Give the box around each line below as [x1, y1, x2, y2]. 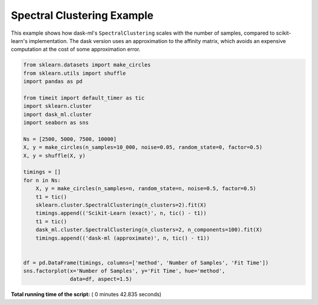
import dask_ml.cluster [23, 111, 92, 118]
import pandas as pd [23, 78, 82, 85]
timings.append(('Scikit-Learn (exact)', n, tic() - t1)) [35, 210, 207, 217]
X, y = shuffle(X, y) [23, 152, 86, 159]
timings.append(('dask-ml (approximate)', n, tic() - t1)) [35, 234, 210, 241]
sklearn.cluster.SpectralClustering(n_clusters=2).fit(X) [35, 201, 207, 208]
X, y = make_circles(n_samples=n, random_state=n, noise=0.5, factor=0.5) [35, 185, 256, 192]
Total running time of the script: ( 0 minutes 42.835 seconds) [11, 291, 162, 298]
